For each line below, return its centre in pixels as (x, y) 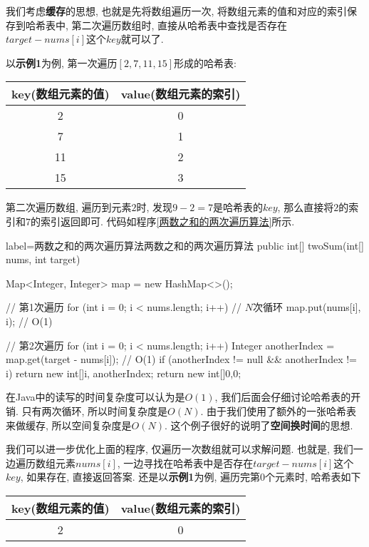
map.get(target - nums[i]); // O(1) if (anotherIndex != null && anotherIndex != (181, 359)
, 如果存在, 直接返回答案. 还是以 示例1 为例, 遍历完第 (140, 477)
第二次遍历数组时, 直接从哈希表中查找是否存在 (180, 25)
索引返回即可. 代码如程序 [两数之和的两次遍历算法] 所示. (167, 221)
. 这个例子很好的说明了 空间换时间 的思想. (259, 425)
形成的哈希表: (205, 62)
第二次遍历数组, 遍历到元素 (69, 207)
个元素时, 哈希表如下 (313, 477)
